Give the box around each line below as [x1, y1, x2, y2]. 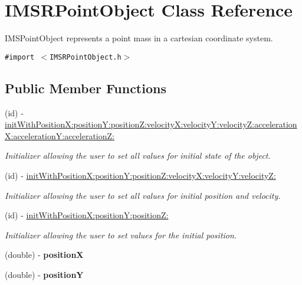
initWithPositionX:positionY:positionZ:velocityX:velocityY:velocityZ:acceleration [5, 118, 297, 130]
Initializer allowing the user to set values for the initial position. [5, 228, 237, 241]
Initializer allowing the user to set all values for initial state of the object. [5, 149, 271, 162]
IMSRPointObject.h [49, 53, 122, 61]
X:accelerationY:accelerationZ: [5, 129, 114, 142]
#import [5, 53, 35, 61]
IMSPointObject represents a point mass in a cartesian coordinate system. [5, 32, 273, 44]
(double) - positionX [5, 248, 84, 261]
